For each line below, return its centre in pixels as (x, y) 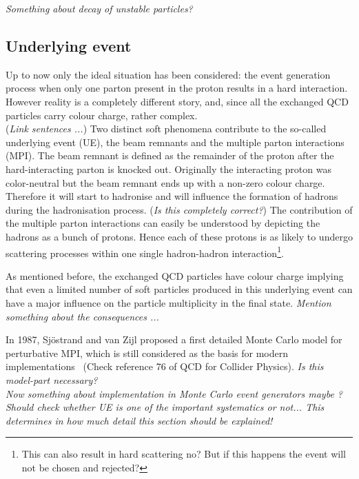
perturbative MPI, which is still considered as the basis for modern (147, 353)
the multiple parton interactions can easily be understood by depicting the (163, 223)
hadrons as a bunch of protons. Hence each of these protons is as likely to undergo (179, 236)
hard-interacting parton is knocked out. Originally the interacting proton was (168, 169)
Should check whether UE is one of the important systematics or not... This (165, 407)
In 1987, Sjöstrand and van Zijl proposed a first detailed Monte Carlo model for (174, 339)
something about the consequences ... (82, 316)
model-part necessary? (52, 379)
